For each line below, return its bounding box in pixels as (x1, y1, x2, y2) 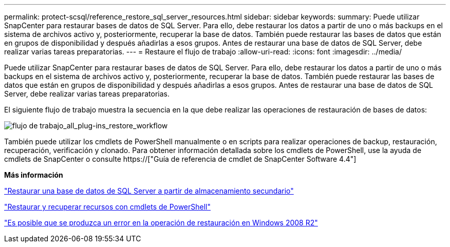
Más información (4, 170, 63, 179)
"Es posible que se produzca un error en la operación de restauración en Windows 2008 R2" (4, 218, 318, 227)
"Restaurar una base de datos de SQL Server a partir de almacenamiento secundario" (4, 186, 294, 195)
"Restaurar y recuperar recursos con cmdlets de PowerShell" (4, 202, 211, 211)
